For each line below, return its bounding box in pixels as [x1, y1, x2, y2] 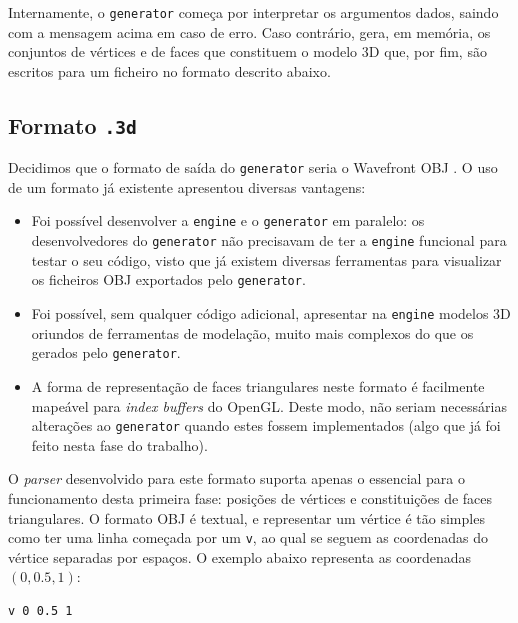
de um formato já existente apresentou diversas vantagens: [8, 176, 366, 197]
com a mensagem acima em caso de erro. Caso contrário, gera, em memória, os [8, 21, 491, 42]
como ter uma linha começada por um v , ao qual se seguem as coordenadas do [8, 527, 489, 548]
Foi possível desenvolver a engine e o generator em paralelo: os [31, 210, 425, 231]
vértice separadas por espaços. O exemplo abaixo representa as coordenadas [8, 546, 472, 567]
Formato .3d [8, 109, 137, 140]
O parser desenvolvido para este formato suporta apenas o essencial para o [8, 468, 466, 489]
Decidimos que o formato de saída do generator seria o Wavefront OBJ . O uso [8, 157, 498, 178]
